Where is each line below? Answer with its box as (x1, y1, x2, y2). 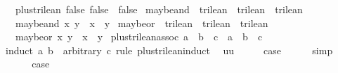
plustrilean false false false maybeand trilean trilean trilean (15, 2, 303, 16)
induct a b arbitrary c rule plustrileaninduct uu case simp (6, 42, 333, 57)
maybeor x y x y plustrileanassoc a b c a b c (15, 29, 263, 44)
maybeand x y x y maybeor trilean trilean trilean (15, 15, 268, 30)
